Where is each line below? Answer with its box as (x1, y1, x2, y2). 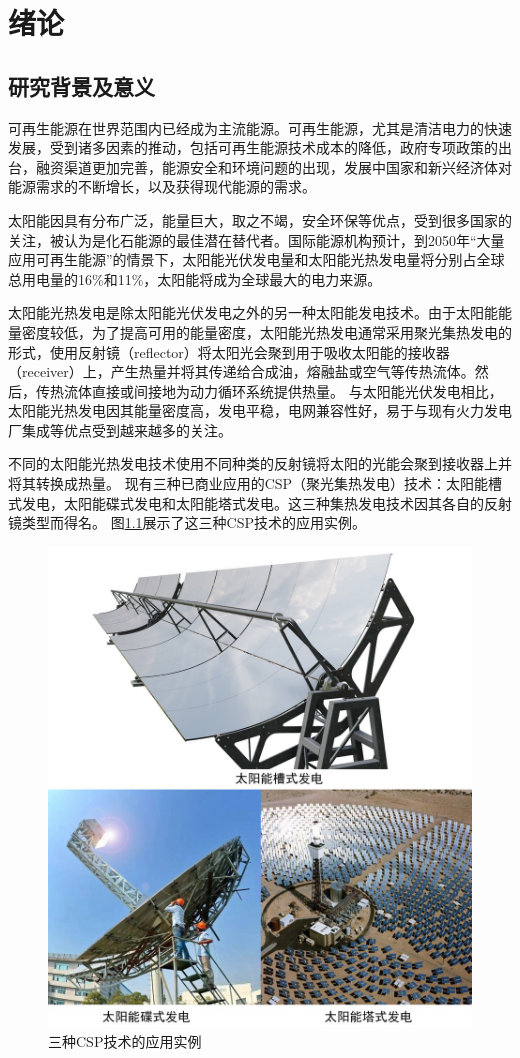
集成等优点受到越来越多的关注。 (21, 419, 232, 440)
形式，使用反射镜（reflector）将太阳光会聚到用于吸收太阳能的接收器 (8, 341, 450, 362)
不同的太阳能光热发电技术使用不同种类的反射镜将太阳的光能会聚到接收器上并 (8, 453, 512, 474)
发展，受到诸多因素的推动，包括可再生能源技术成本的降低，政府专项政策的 (8, 137, 498, 158)
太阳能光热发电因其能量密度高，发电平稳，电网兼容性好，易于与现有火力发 (8, 400, 498, 421)
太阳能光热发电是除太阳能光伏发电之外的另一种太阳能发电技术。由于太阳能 (8, 302, 498, 323)
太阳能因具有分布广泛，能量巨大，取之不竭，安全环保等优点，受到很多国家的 (8, 209, 512, 230)
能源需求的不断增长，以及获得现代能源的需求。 (8, 176, 316, 197)
